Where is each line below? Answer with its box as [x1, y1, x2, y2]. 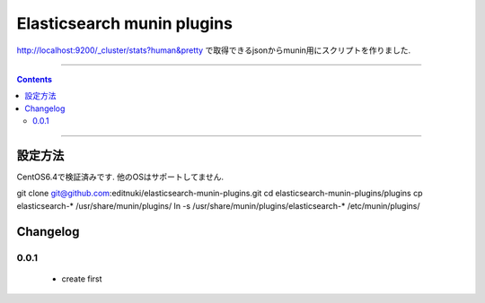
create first [61, 273, 102, 284]
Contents [16, 74, 53, 84]
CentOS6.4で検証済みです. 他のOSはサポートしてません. [16, 171, 225, 183]
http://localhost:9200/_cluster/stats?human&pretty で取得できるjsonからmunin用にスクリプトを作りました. [16, 45, 411, 56]
